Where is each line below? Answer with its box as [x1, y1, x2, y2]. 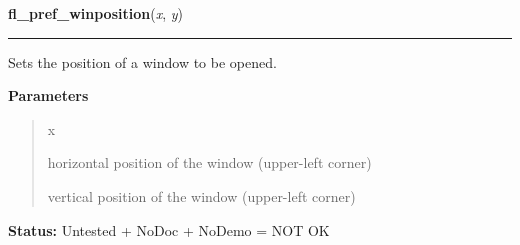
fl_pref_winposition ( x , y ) [8, 3, 183, 23]
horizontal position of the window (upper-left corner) [47, 152, 372, 173]
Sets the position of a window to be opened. [8, 51, 277, 72]
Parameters [8, 85, 89, 106]
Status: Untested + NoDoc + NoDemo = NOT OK [8, 219, 330, 240]
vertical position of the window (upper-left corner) [47, 185, 356, 206]
